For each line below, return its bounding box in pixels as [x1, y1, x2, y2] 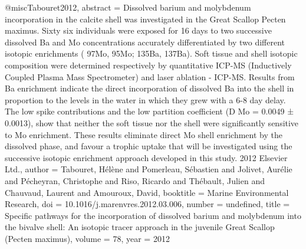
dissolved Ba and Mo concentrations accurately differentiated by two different [5, 35, 285, 48]
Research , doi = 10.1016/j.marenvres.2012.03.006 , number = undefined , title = [5, 198, 290, 210]
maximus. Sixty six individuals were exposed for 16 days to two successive [5, 24, 272, 37]
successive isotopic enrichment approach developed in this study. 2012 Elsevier [5, 151, 288, 163]
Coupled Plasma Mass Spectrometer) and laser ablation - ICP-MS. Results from [5, 70, 295, 83]
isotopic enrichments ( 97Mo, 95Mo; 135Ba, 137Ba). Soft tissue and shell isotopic [5, 47, 298, 60]
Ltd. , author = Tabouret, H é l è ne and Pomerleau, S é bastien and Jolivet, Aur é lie [5, 163, 292, 175]
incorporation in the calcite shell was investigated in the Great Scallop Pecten [5, 12, 286, 25]
